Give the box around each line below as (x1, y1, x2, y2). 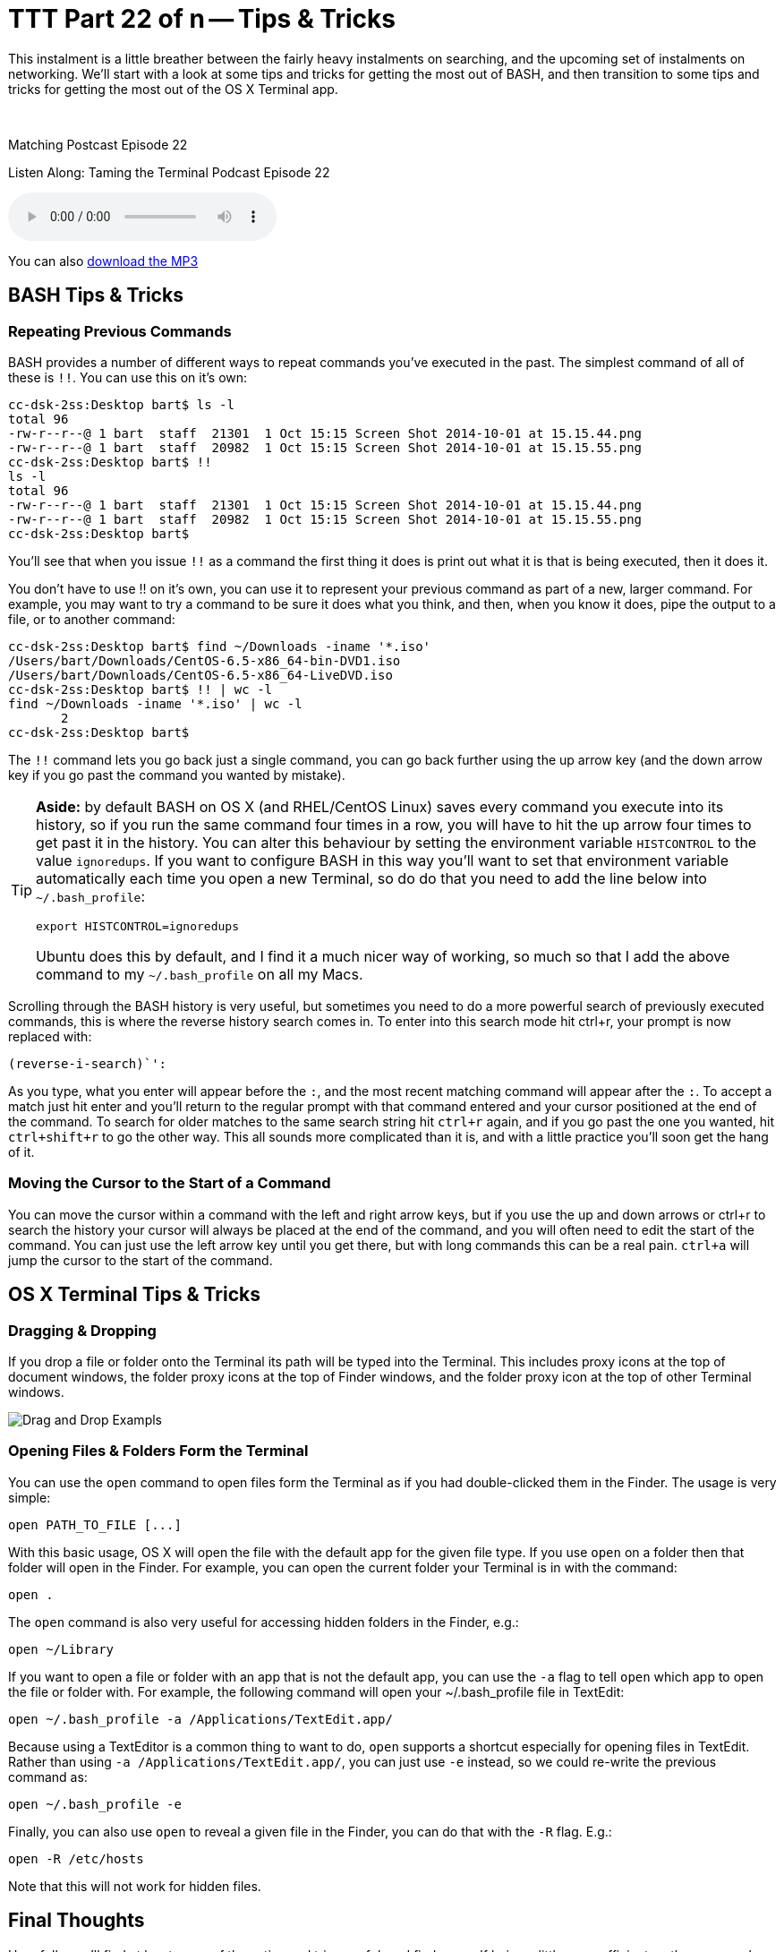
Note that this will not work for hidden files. (8, 1878, 261, 1894)
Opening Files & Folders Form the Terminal (8, 1442, 309, 1460)
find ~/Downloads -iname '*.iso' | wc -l (8, 696, 303, 711)
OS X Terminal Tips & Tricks (8, 1283, 260, 1306)
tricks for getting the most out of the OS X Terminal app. (8, 81, 338, 97)
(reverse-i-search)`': (8, 1056, 167, 1071)
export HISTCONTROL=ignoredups (36, 919, 239, 933)
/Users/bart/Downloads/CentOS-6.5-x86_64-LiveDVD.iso (8, 667, 393, 682)
